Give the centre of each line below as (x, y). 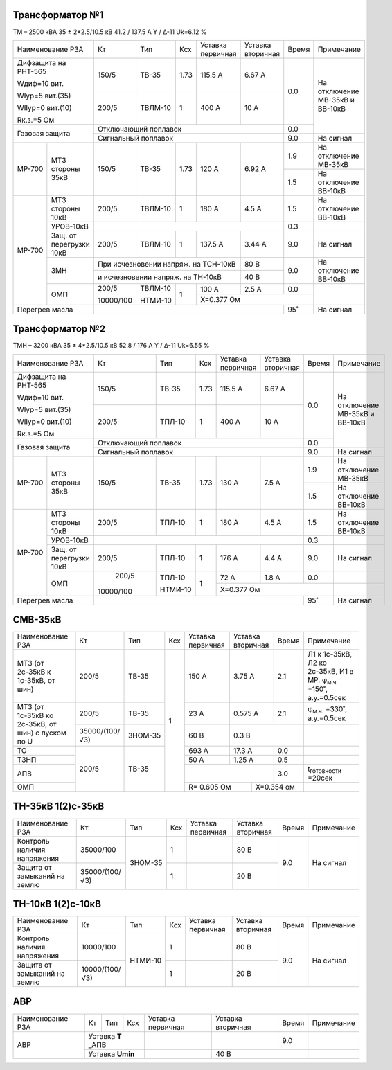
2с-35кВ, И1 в (330, 672)
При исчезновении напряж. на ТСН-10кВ (167, 264)
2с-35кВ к (34, 672)
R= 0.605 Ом (210, 787)
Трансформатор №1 (58, 15)
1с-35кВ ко (35, 715)
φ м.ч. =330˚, (327, 709)
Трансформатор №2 (59, 329)
